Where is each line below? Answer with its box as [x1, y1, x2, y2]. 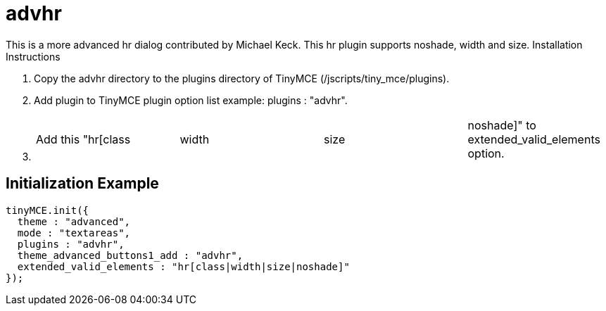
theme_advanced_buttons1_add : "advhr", [17, 249, 244, 261]
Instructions [6, 50, 61, 63]
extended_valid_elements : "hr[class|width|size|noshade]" [17, 260, 350, 272]
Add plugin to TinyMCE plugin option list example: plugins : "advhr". [34, 94, 348, 106]
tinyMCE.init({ [6, 204, 89, 216]
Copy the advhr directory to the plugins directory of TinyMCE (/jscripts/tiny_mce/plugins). [34, 72, 450, 84]
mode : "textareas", [17, 227, 131, 239]
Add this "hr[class [36, 132, 131, 146]
